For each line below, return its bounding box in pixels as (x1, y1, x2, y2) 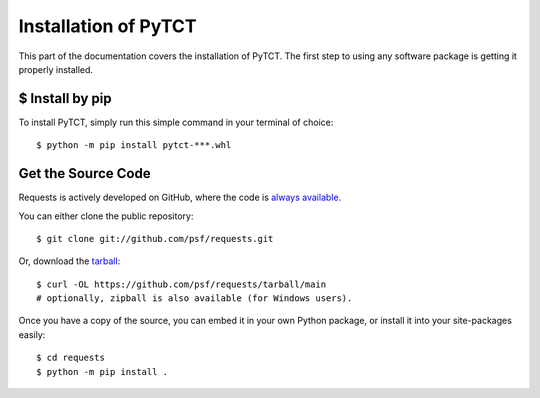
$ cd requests (36, 352, 105, 364)
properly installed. (18, 63, 94, 75)
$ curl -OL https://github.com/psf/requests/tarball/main (36, 278, 327, 290)
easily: (18, 328, 46, 340)
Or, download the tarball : (18, 255, 121, 267)
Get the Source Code (18, 165, 151, 182)
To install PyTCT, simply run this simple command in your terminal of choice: (18, 116, 334, 128)
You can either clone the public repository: (18, 210, 194, 222)
